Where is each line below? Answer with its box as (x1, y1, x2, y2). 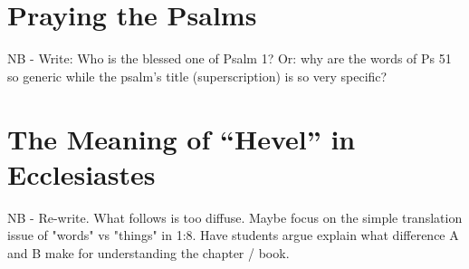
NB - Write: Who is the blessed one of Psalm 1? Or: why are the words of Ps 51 (7, 49, 452, 68)
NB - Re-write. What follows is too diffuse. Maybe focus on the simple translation (7, 207, 463, 226)
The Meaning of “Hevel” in (7, 120, 356, 157)
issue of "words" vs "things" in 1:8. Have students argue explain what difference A (7, 226, 459, 245)
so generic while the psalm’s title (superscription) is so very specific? (7, 66, 388, 85)
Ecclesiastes (7, 155, 156, 192)
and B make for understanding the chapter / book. (7, 243, 290, 262)
